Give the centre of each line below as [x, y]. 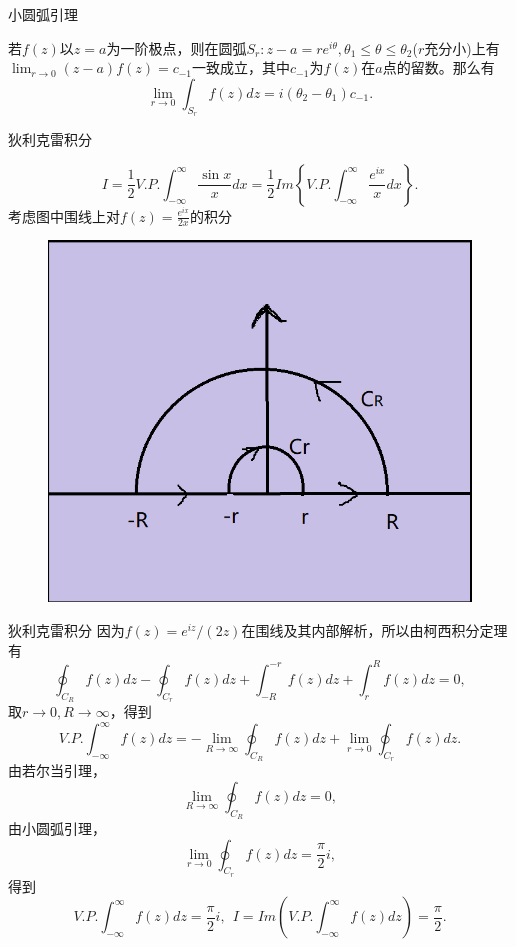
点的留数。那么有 [438, 67]
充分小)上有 [462, 47]
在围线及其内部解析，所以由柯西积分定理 [374, 630]
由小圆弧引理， [57, 828]
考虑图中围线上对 [64, 215]
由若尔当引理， [57, 770]
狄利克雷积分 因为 [66, 630]
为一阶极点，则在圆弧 [176, 47]
